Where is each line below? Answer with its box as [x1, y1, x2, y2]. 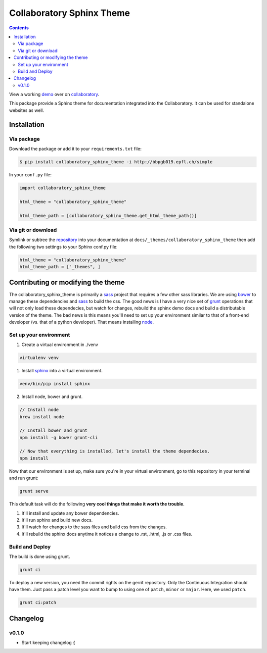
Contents [9, 25, 29, 31]
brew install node [19, 414, 64, 419]
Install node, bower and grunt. [21, 394, 83, 400]
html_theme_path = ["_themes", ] [19, 264, 101, 270]
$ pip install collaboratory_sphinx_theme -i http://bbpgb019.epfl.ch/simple [19, 159, 213, 164]
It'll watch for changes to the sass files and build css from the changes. [21, 524, 167, 530]
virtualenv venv [19, 355, 59, 361]
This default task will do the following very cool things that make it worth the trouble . [9, 501, 185, 507]
